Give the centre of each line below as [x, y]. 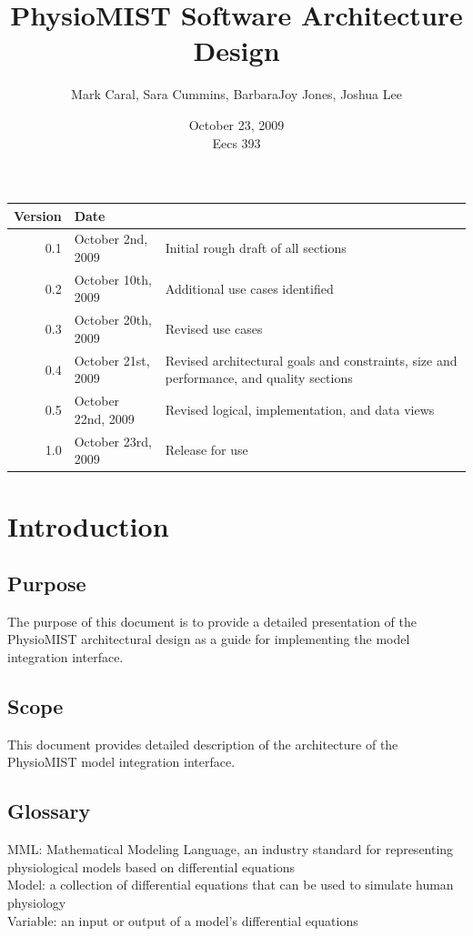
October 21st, [112, 360]
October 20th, [113, 320]
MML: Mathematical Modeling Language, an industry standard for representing [231, 849]
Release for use [206, 450]
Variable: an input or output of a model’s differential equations [183, 920]
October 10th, [113, 279]
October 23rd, [113, 441]
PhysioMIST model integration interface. [121, 762]
